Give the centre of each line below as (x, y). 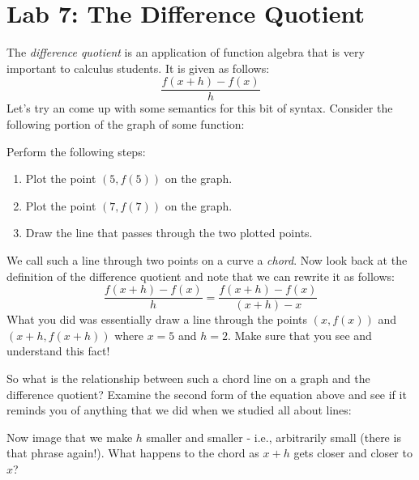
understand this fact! (58, 351)
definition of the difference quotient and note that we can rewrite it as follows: (201, 276)
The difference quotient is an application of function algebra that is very (186, 52)
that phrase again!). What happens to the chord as (133, 453)
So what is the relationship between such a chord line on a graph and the (188, 378)
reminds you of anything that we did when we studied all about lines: (179, 410)
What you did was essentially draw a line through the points (157, 319)
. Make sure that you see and (299, 335)
